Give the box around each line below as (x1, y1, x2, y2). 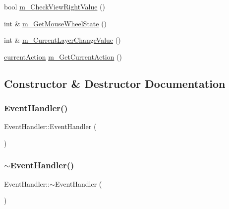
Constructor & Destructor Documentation (4, 75, 226, 91)
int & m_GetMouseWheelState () (4, 18, 107, 28)
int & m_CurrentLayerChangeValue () (4, 35, 121, 45)
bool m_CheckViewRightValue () (4, 1, 105, 11)
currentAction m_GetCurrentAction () (4, 51, 122, 62)
